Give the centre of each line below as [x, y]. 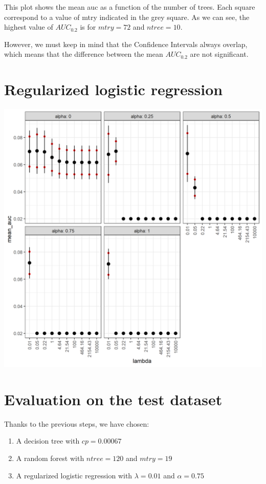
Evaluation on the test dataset [113, 399]
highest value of [29, 27]
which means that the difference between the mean [84, 54]
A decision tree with [48, 441]
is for [88, 27]
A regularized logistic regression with [74, 475]
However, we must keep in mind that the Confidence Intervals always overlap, [126, 44]
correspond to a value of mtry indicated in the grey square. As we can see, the [127, 17]
